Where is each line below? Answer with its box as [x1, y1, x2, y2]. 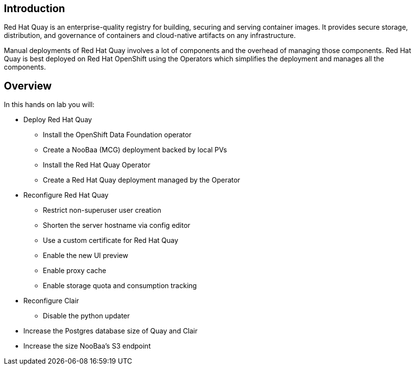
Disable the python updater [43, 312, 130, 320]
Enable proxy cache [43, 266, 107, 275]
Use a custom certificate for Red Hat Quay [43, 236, 179, 245]
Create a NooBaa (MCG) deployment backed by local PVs [43, 146, 227, 154]
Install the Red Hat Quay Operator [43, 161, 150, 169]
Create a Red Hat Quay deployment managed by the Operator [43, 176, 240, 184]
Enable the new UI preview [43, 251, 128, 260]
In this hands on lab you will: [4, 100, 95, 109]
